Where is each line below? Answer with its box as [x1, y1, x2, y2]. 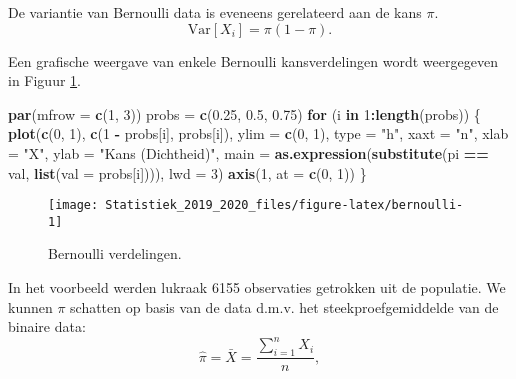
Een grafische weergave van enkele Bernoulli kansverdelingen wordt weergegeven [8, 50, 498, 71]
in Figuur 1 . [8, 70, 81, 91]
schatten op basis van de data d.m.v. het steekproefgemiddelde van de [70, 296, 499, 317]
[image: [48, 198, 99, 213]
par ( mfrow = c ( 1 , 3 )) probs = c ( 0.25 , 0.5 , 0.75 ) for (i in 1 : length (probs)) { [8, 103, 481, 124]
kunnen [8, 296, 53, 317]
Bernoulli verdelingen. [48, 243, 182, 264]
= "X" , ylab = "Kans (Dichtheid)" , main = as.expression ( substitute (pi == [8, 142, 489, 163]
